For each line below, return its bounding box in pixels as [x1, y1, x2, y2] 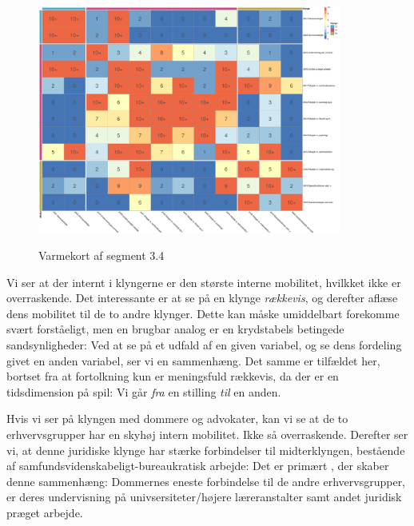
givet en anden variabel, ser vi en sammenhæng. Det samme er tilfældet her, [6, 352, 380, 369]
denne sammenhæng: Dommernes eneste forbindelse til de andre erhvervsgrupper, [6, 472, 406, 489]
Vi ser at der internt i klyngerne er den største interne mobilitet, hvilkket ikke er [6, 273, 401, 290]
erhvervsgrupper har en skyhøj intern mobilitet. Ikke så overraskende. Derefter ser [6, 425, 408, 442]
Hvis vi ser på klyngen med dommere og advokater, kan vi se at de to [6, 410, 348, 427]
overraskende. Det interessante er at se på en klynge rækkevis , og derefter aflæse [6, 289, 398, 306]
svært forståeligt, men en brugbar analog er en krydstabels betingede [6, 321, 344, 337]
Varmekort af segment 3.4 [38, 247, 165, 264]
